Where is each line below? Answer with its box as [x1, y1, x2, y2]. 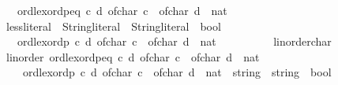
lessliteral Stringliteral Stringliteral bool [6, 17, 221, 34]
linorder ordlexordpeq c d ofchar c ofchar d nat [6, 48, 260, 65]
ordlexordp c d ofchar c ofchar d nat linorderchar [17, 33, 332, 50]
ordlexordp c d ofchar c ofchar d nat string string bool [22, 64, 332, 80]
